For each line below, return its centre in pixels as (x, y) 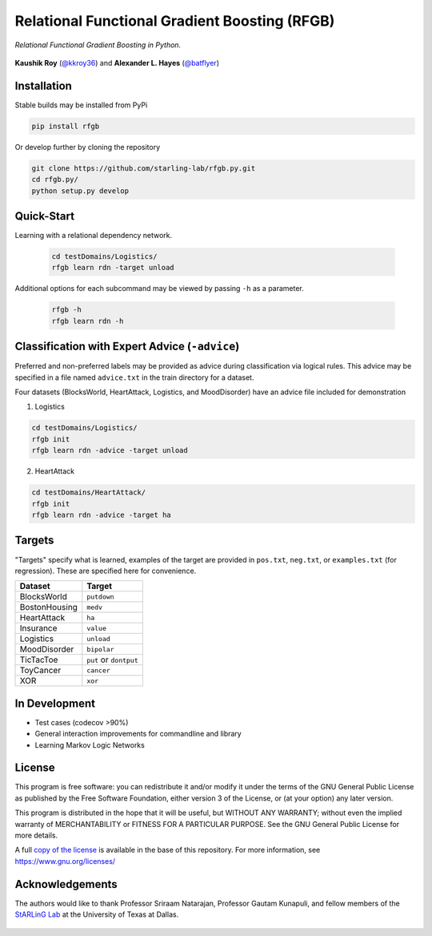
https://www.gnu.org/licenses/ (65, 861)
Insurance (38, 628)
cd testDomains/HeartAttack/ (89, 492)
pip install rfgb (66, 126)
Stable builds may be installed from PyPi (81, 105)
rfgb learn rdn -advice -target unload (110, 450)
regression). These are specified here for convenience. (106, 571)
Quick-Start (45, 216)
